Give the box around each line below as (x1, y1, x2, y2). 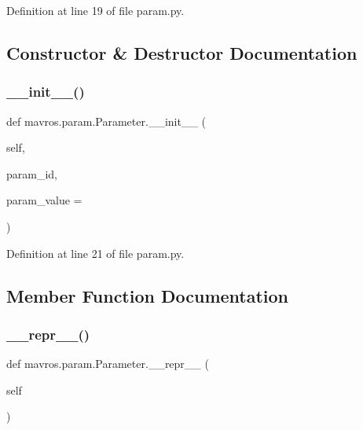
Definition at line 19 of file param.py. (6, 2, 185, 18)
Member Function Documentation (6, 283, 289, 307)
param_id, (6, 165, 58, 182)
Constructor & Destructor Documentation (6, 40, 357, 64)
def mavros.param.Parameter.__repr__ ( (6, 355, 209, 372)
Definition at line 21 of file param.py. (6, 244, 185, 261)
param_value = (6, 192, 82, 208)
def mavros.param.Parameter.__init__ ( (6, 112, 207, 129)
